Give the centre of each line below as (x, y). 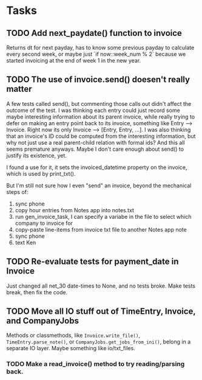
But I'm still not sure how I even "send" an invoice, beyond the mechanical (99, 185)
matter (19, 89)
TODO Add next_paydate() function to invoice (94, 33)
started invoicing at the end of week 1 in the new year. (74, 60)
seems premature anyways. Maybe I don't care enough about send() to (95, 149)
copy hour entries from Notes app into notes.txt (75, 210)
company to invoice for (44, 223)
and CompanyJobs (42, 321)
